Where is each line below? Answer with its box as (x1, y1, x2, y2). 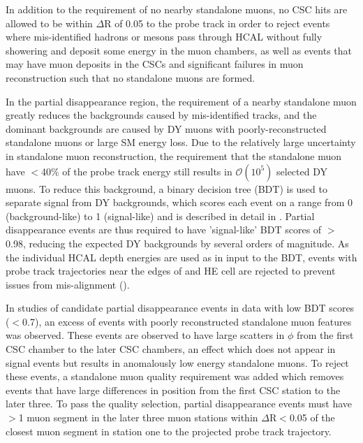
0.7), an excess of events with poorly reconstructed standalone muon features (22, 314, 352, 328)
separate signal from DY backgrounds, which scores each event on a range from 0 (6, 195, 353, 210)
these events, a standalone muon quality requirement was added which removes (6, 369, 344, 384)
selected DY (276, 164, 327, 178)
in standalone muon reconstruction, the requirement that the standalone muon (6, 148, 342, 163)
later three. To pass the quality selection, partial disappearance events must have (6, 396, 353, 411)
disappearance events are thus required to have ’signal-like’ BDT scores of (6, 222, 322, 237)
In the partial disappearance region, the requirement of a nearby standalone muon (6, 94, 357, 108)
